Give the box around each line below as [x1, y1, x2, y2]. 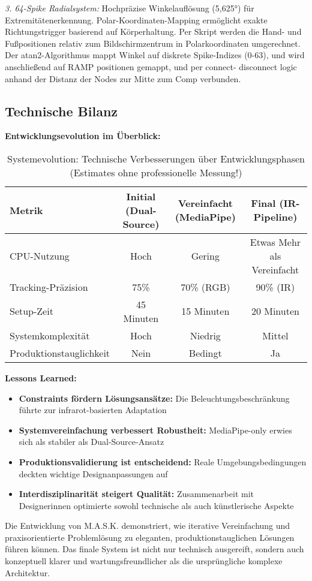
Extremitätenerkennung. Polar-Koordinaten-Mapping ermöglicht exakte [5, 13, 268, 26]
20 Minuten [251, 304, 299, 318]
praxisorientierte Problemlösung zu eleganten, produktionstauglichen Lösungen [5, 531, 295, 543]
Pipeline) [253, 210, 298, 224]
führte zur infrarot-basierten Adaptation [19, 404, 167, 416]
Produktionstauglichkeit [10, 345, 110, 360]
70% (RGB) [181, 279, 230, 294]
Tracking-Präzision [10, 279, 88, 294]
